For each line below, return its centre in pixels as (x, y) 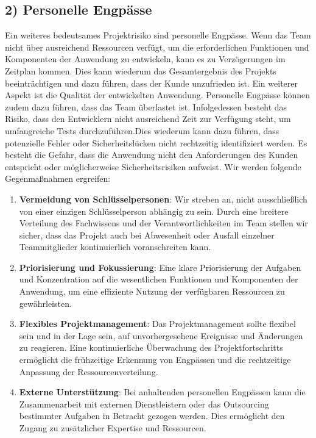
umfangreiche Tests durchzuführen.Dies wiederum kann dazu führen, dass (142, 130)
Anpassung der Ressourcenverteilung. (89, 371)
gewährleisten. (45, 303)
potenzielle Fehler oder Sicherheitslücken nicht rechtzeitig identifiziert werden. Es (156, 142)
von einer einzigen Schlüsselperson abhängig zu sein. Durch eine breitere (154, 211)
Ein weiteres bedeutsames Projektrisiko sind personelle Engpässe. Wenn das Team (158, 35)
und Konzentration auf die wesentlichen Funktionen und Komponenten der (159, 279)
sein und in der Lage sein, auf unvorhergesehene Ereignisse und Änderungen (161, 335)
